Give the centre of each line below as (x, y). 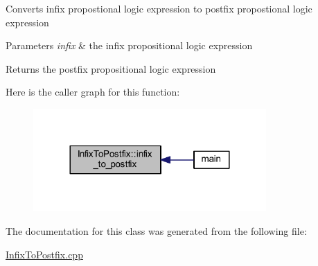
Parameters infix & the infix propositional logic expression (129, 45)
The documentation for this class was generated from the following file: (156, 231)
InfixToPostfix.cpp (44, 254)
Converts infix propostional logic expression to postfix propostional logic (159, 8)
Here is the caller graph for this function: (93, 92)
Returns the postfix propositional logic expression (111, 68)
